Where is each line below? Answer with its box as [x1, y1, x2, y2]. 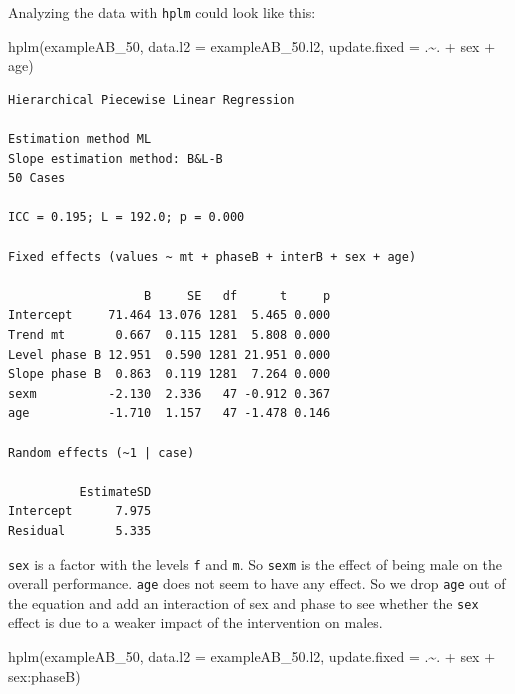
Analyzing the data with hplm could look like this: [8, 2, 316, 22]
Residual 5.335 [8, 523, 152, 538]
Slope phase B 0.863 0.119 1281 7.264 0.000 [8, 367, 331, 382]
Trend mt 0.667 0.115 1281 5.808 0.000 [8, 327, 331, 342]
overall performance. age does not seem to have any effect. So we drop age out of [8, 573, 506, 594]
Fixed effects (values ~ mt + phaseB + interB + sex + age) [8, 249, 417, 264]
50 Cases [8, 171, 66, 186]
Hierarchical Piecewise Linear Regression [8, 92, 295, 107]
